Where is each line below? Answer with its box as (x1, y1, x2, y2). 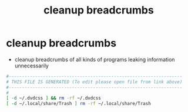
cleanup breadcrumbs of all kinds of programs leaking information (14, 56, 175, 63)
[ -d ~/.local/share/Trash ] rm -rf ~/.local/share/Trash (6, 101, 151, 107)
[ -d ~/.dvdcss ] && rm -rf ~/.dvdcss (6, 95, 101, 101)
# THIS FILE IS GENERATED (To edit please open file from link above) (6, 79, 183, 85)
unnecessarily (14, 62, 49, 69)
